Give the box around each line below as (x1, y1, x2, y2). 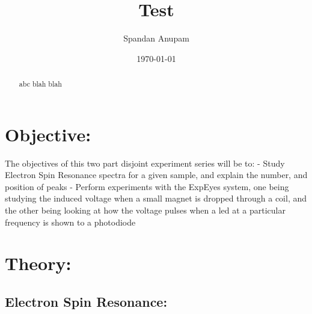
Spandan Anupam (123, 32, 189, 45)
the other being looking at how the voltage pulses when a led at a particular (5, 204, 286, 217)
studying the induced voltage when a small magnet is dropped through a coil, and (5, 192, 307, 205)
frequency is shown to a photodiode (5, 215, 136, 228)
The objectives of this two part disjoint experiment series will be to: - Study (5, 156, 285, 169)
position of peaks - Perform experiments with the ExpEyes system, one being (5, 180, 289, 192)
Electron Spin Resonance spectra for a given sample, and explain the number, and (5, 168, 308, 181)
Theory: (5, 251, 72, 276)
